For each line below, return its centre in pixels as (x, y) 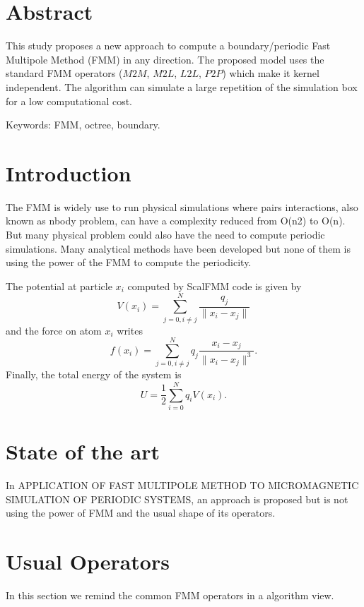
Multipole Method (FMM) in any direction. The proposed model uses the (165, 59)
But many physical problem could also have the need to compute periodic (165, 234)
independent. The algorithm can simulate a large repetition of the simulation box (182, 86)
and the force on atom (54, 330)
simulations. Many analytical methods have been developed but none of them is (178, 248)
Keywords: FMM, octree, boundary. (83, 125)
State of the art (83, 451)
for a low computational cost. (69, 101)
